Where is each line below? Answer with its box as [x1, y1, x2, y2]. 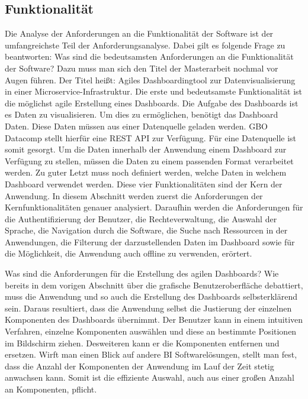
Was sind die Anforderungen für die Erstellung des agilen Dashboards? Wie [5, 267, 279, 280]
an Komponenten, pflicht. [5, 383, 97, 395]
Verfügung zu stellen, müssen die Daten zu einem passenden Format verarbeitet [5, 154, 294, 167]
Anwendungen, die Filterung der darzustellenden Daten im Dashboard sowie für [5, 235, 295, 248]
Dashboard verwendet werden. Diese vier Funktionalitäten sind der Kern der [5, 177, 283, 190]
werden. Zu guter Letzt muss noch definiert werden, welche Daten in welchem [5, 166, 287, 179]
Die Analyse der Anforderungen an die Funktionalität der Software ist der [5, 27, 274, 40]
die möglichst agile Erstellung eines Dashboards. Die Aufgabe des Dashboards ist [5, 96, 299, 109]
